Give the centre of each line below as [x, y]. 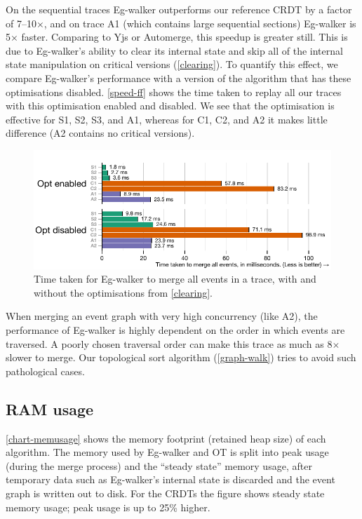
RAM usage [50, 409]
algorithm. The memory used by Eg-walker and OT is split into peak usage [167, 452]
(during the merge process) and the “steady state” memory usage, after [159, 465]
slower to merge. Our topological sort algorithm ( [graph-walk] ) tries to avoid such [181, 357]
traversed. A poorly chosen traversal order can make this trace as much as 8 [169, 343]
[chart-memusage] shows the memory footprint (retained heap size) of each [166, 438]
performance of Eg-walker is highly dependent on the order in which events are [175, 330]
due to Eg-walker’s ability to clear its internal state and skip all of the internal [174, 50]
